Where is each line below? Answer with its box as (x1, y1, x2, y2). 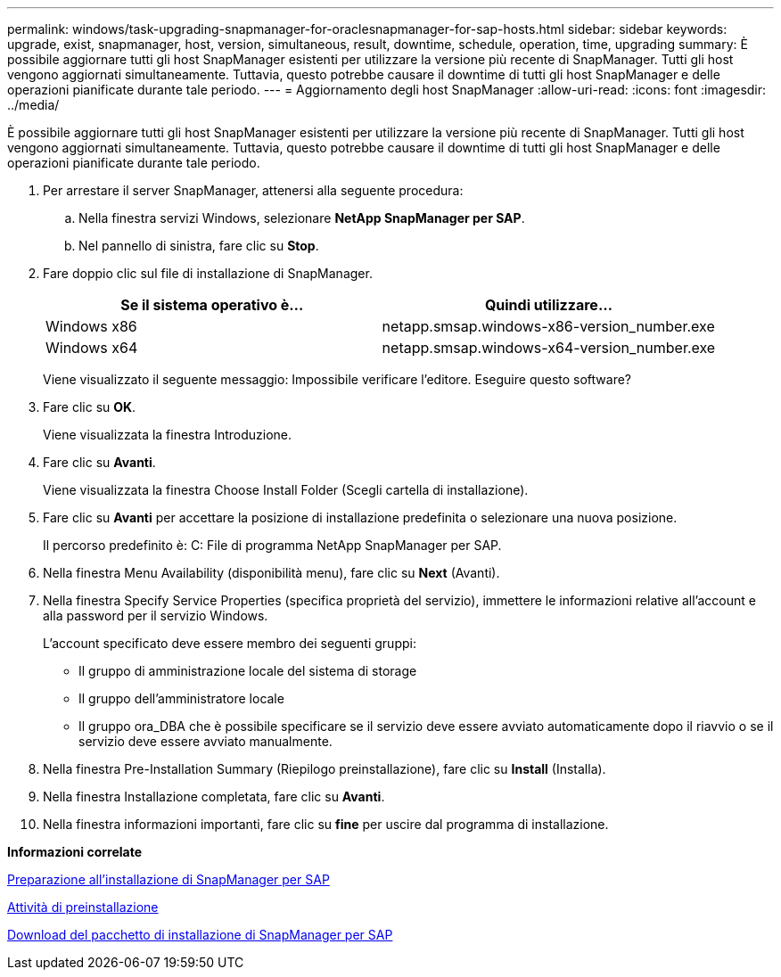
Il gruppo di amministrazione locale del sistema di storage (78, 663, 417, 678)
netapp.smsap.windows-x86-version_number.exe (382, 317, 715, 335)
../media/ (7, 97, 60, 112)
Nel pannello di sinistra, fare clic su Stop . (78, 238, 319, 253)
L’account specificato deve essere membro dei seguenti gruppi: (43, 636, 416, 651)
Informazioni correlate (7, 844, 143, 859)
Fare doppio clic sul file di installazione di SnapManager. (43, 266, 373, 281)
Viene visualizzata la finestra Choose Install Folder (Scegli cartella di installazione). (43, 482, 529, 497)
